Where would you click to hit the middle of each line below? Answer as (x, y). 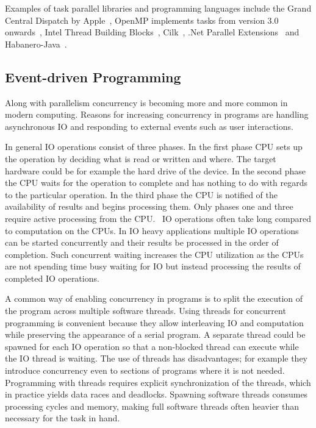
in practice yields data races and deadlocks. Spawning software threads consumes (156, 394)
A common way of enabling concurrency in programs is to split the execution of (154, 298)
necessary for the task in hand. (63, 418)
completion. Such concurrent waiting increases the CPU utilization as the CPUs (154, 254)
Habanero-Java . (36, 44)
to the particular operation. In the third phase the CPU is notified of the (141, 194)
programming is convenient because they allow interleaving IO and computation (154, 322)
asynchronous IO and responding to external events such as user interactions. (149, 126)
